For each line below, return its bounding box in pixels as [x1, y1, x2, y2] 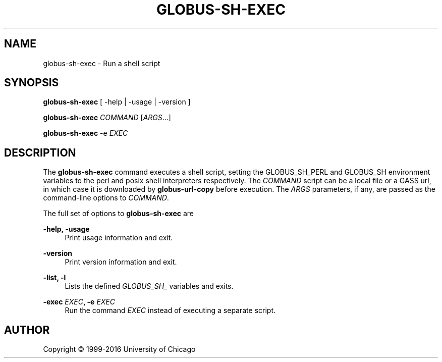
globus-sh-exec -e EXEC [43, 129, 128, 138]
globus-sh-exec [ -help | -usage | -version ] [43, 97, 191, 107]
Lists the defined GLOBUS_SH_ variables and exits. [65, 282, 234, 291]
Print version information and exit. [65, 257, 177, 267]
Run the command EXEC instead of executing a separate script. [65, 306, 276, 315]
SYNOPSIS [4, 76, 59, 89]
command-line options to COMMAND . [43, 193, 169, 202]
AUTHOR [4, 323, 50, 336]
